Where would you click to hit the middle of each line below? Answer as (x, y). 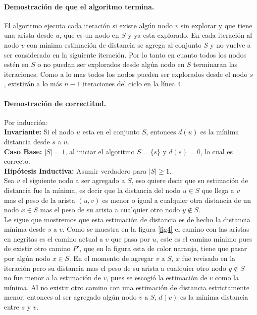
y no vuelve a (231, 44)
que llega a (218, 190)
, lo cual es (217, 151)
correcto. (17, 161)
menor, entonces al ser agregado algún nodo (70, 297)
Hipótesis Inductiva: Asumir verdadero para (75, 170)
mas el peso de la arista (40, 200)
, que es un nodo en (89, 35)
